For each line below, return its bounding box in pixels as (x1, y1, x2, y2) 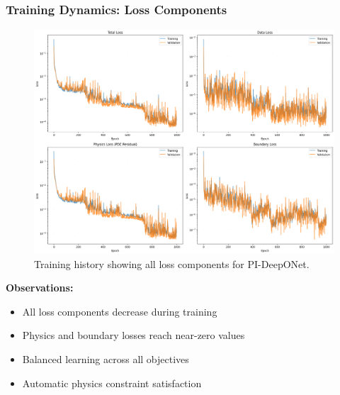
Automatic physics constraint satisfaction (22, 375, 202, 390)
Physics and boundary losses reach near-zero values (22, 328, 245, 343)
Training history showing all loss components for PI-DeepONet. (34, 256, 310, 271)
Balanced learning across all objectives (22, 351, 189, 366)
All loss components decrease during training (22, 304, 217, 318)
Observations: (6, 280, 74, 295)
